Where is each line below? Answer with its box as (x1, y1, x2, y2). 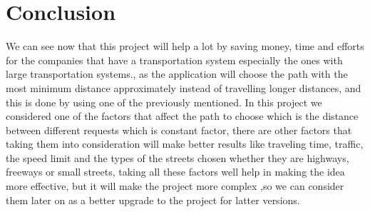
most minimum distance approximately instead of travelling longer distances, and (6, 80, 361, 95)
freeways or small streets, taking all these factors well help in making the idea (6, 164, 345, 179)
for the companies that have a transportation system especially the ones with (6, 52, 343, 67)
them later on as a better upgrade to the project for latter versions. (6, 192, 300, 207)
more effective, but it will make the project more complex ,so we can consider (6, 178, 344, 193)
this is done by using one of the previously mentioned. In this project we (6, 94, 322, 109)
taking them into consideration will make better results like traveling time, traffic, (6, 136, 364, 151)
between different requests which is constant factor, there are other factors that (6, 122, 352, 137)
